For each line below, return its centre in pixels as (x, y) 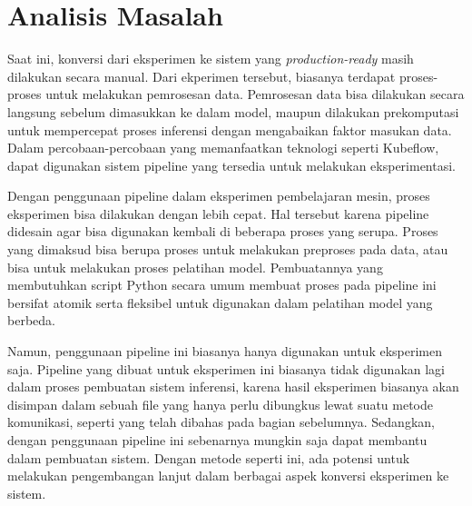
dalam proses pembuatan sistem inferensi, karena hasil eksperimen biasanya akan (233, 387)
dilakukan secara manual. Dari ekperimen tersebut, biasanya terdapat (202, 76)
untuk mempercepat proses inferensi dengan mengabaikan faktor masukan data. (230, 129)
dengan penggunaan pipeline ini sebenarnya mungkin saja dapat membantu (217, 440)
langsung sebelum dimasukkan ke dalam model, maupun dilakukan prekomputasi (233, 111)
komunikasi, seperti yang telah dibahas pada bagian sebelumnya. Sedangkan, (221, 422)
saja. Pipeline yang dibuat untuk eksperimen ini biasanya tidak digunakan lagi (226, 368)
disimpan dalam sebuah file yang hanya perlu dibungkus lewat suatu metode (220, 404)
